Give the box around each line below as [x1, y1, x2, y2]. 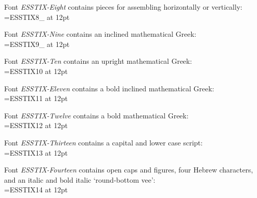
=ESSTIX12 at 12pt [4, 120, 68, 131]
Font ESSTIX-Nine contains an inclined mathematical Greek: [4, 29, 196, 39]
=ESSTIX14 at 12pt [4, 184, 68, 195]
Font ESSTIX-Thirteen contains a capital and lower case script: [4, 137, 203, 147]
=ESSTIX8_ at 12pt [4, 11, 70, 22]
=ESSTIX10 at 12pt [4, 65, 68, 76]
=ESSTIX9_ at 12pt [4, 38, 70, 49]
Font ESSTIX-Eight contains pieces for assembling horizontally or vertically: [4, 2, 243, 12]
